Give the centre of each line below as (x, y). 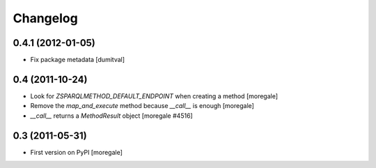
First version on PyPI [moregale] (77, 152)
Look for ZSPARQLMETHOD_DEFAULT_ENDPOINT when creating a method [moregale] (154, 96)
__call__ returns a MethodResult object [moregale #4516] (111, 116)
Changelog (45, 18)
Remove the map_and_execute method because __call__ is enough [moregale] (142, 106)
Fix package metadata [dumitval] (78, 60)
